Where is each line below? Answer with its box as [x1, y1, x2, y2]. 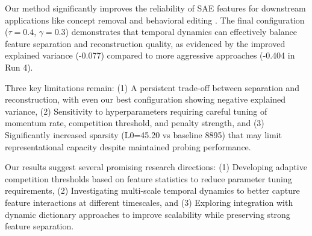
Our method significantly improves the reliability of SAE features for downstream [5, 2, 306, 14]
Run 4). [5, 60, 33, 73]
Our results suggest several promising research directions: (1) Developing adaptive [5, 161, 307, 173]
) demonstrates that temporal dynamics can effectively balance [65, 25, 298, 38]
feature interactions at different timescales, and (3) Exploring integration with [5, 196, 293, 208]
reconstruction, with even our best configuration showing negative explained [5, 93, 285, 106]
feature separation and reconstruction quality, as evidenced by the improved [5, 37, 285, 49]
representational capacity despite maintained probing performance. [5, 140, 251, 153]
